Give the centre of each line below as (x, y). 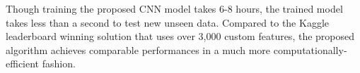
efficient (23, 64)
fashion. (59, 64)
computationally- (310, 49)
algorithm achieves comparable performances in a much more (138, 49)
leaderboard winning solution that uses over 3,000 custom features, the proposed (180, 36)
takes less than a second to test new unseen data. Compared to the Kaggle (167, 22)
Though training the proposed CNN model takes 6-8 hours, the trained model (174, 8)
